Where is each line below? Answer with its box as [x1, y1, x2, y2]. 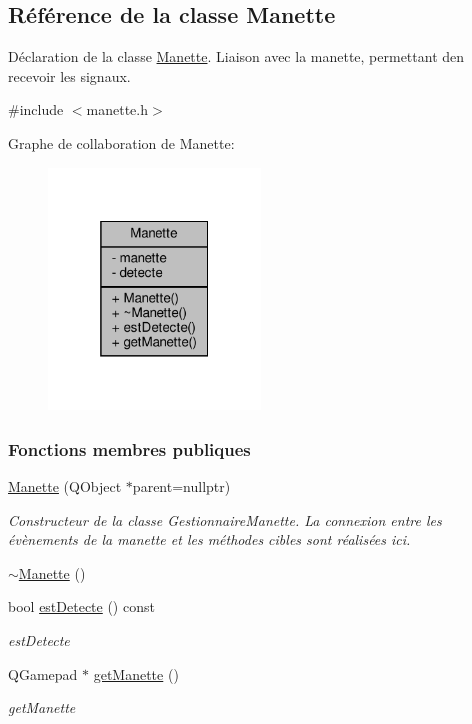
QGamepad [8, 663, 78, 684]
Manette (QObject [8, 476, 122, 497]
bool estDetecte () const [8, 596, 155, 617]
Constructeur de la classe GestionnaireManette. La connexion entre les [8, 509, 442, 530]
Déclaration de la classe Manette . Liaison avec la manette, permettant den [8, 46, 465, 67]
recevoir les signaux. [8, 65, 131, 86]
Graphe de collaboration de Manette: [8, 132, 235, 153]
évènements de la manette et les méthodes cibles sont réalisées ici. [8, 529, 411, 550]
